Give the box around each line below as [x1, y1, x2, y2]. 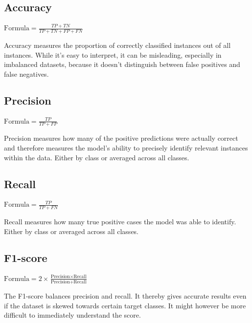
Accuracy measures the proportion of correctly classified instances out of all [4, 40, 231, 50]
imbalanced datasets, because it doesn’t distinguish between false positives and [4, 59, 240, 69]
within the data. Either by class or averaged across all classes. [4, 152, 189, 162]
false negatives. [4, 68, 49, 79]
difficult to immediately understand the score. [4, 310, 141, 320]
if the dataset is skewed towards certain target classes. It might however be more [4, 300, 246, 310]
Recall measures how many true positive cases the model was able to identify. [4, 216, 236, 227]
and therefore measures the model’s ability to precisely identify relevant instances [4, 143, 248, 153]
